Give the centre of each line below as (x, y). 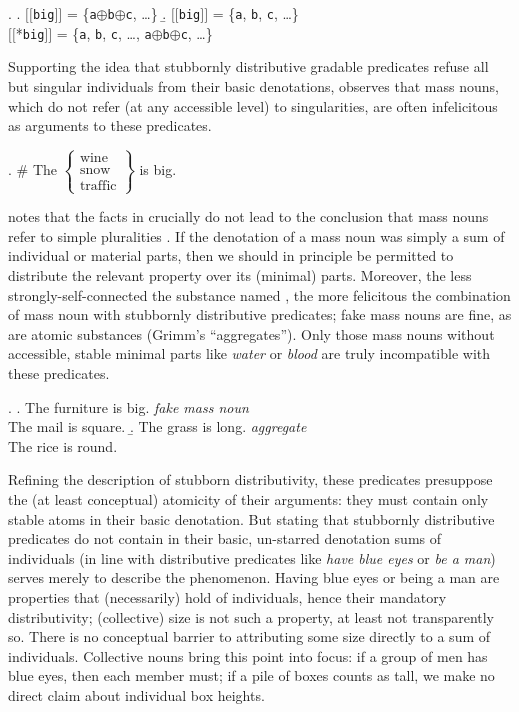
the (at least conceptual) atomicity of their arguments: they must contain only (248, 499)
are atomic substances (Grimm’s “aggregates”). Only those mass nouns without (251, 333)
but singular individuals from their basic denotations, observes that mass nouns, (253, 85)
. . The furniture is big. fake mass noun (128, 406)
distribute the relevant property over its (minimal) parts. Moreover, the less (240, 275)
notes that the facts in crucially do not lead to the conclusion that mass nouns (248, 216)
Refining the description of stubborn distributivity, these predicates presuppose (250, 479)
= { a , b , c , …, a (104, 32)
